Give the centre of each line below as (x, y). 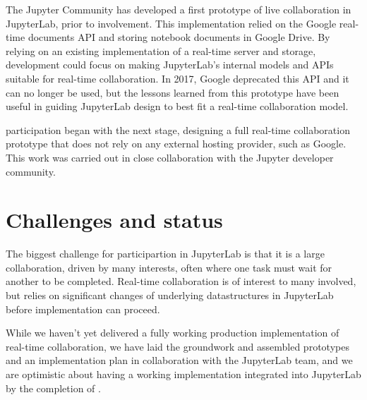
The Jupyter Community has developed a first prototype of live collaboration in (179, 9)
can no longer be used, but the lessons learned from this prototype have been (173, 92)
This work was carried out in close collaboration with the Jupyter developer (170, 157)
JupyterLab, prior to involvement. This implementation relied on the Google (171, 23)
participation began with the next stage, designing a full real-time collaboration (178, 129)
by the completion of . (53, 388)
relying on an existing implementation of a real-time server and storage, (161, 50)
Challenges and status (114, 220)
